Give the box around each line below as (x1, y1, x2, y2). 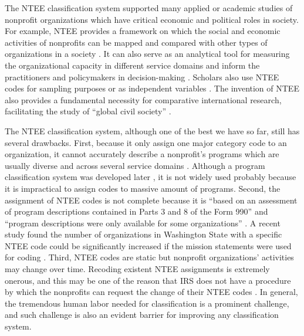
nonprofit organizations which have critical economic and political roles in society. (5, 13, 299, 25)
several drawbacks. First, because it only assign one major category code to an (5, 136, 287, 148)
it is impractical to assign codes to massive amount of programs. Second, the (5, 182, 281, 194)
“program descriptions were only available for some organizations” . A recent (5, 216, 281, 229)
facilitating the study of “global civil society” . (5, 105, 171, 117)
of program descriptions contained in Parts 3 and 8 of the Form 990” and (5, 205, 268, 218)
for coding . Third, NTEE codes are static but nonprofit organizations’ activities (5, 251, 294, 263)
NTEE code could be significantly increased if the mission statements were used (5, 239, 292, 252)
